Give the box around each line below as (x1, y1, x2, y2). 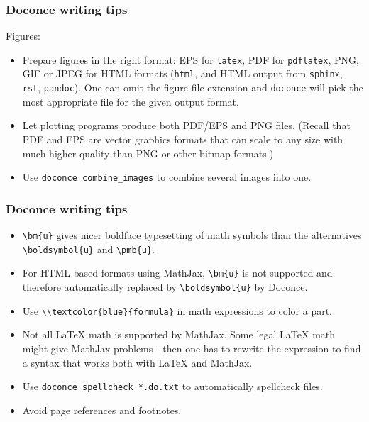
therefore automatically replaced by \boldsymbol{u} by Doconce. (22, 279, 308, 294)
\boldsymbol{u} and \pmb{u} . (22, 241, 155, 256)
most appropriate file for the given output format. (22, 94, 239, 109)
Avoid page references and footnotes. (22, 402, 182, 417)
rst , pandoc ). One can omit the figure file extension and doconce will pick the (22, 80, 363, 95)
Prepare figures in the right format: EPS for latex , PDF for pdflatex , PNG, (22, 52, 359, 67)
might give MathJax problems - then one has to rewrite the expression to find (22, 340, 361, 355)
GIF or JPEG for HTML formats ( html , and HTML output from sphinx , (22, 66, 343, 81)
